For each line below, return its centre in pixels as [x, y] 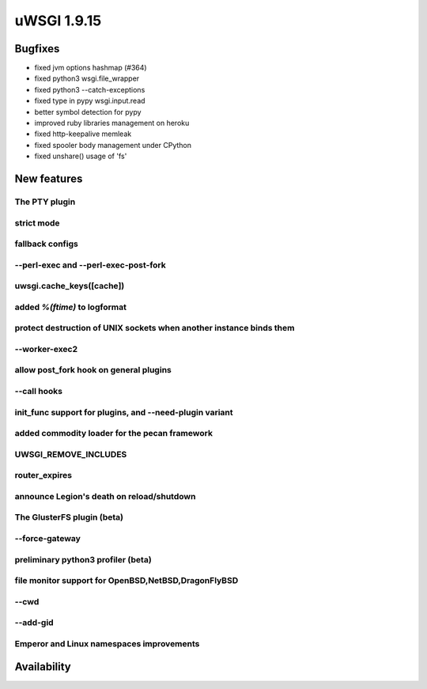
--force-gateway [47, 538]
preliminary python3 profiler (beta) [83, 559]
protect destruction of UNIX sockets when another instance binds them [155, 328]
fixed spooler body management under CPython [113, 145]
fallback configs [46, 244]
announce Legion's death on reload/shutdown [105, 496]
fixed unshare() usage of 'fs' [81, 156]
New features [49, 179]
